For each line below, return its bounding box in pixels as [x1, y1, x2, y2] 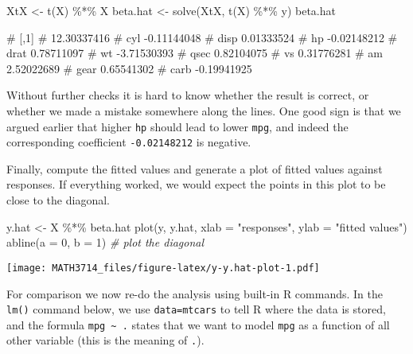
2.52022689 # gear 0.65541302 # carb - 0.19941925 [6, 60, 252, 76]
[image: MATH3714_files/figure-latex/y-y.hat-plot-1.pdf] [6, 262, 320, 274]
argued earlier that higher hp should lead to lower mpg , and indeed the [6, 118, 349, 134]
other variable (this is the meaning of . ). [6, 332, 205, 348]
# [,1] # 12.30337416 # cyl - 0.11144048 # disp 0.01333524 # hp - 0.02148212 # [6, 29, 398, 45]
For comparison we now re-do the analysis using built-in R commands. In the [6, 285, 383, 301]
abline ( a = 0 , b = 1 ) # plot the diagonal [6, 234, 205, 251]
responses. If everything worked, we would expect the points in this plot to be [6, 176, 386, 193]
